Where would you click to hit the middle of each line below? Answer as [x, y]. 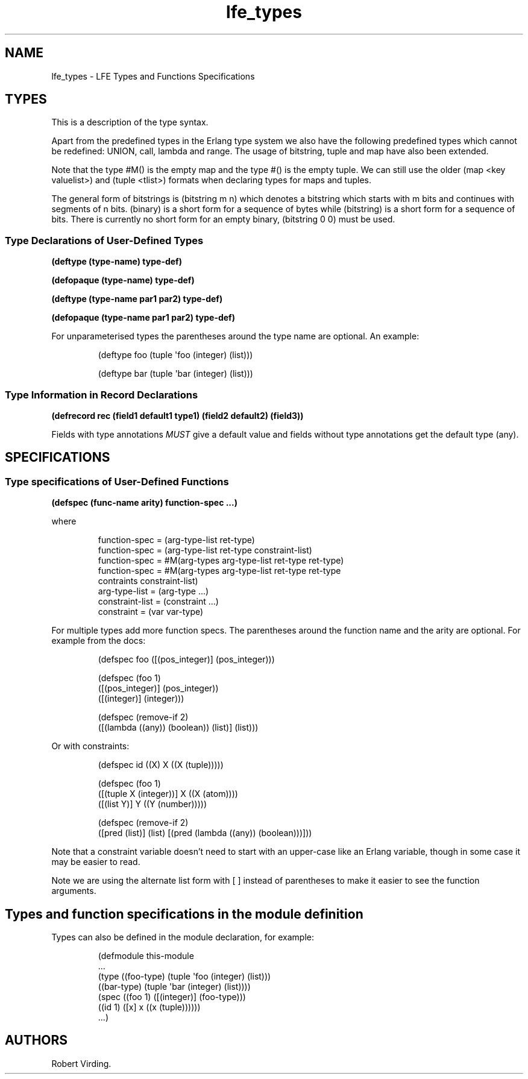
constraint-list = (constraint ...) [158, 602]
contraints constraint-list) [148, 581]
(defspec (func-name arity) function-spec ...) [144, 503]
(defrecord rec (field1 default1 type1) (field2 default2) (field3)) [178, 415]
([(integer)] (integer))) [141, 699]
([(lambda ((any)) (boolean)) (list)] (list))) [178, 728]
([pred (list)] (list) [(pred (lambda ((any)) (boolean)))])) [205, 833]
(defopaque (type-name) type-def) [123, 280]
